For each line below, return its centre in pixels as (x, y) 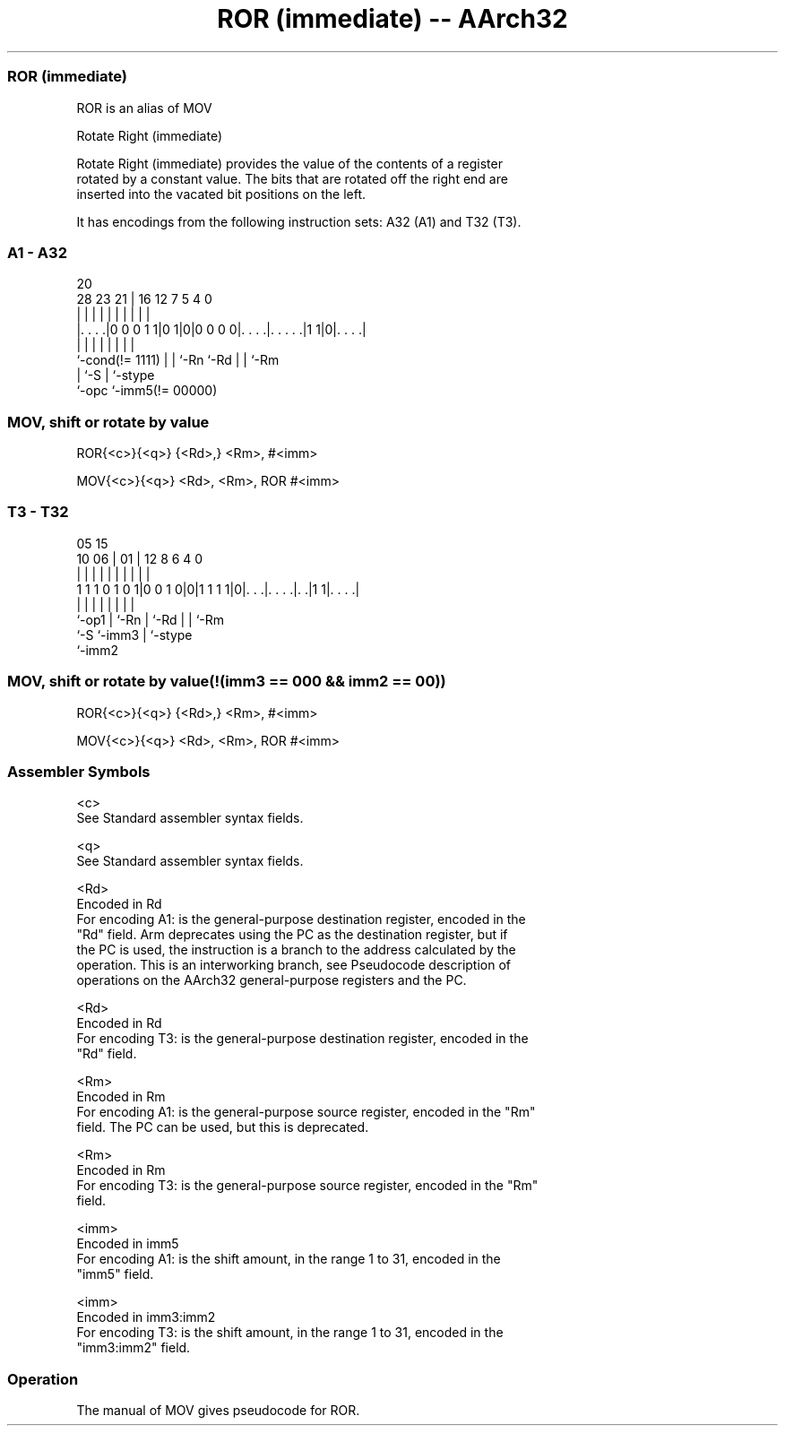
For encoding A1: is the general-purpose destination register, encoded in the (301, 919)
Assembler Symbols (79, 771)
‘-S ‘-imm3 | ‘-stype (134, 634)
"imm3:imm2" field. (134, 1348)
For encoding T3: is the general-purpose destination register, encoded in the (302, 1039)
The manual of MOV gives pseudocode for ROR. (218, 1410)
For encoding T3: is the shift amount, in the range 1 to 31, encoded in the (290, 1333)
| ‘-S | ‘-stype (116, 376)
